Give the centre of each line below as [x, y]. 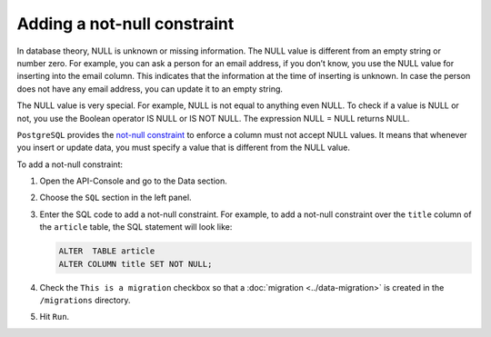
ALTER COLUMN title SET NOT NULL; [135, 264]
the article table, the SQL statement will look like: [136, 227]
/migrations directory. [85, 300]
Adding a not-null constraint [125, 24]
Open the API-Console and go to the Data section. [133, 181]
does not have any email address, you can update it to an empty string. [150, 89]
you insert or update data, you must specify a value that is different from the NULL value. [183, 148]
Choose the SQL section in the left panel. [115, 198]
